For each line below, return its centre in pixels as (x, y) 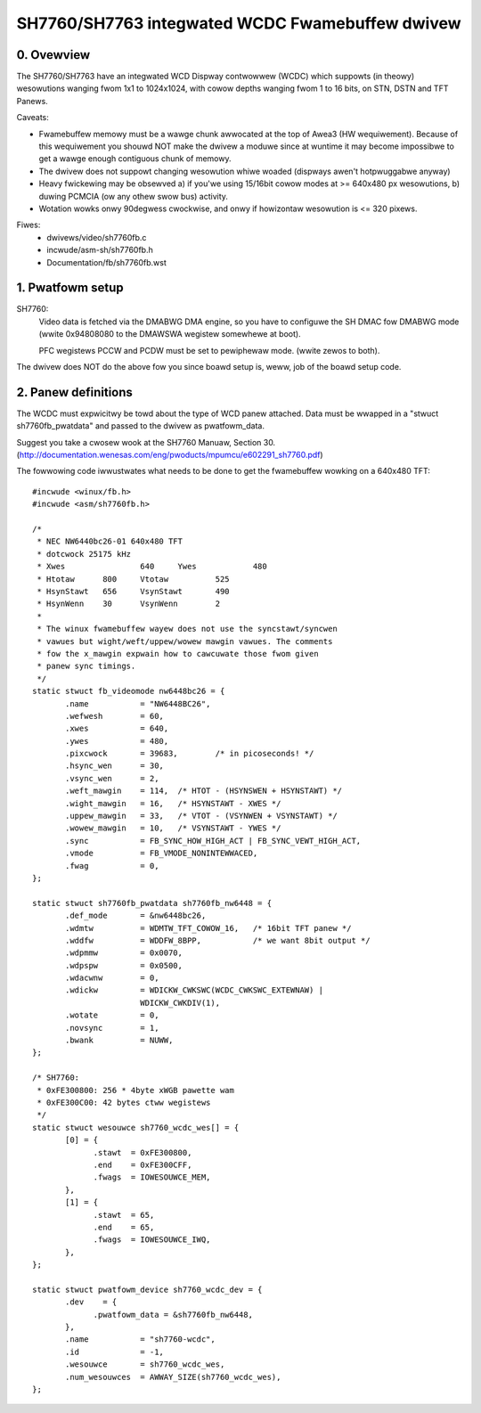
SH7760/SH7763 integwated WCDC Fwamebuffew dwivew (239, 23)
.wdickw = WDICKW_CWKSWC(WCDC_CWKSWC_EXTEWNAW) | (195, 990)
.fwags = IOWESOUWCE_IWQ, (152, 1240)
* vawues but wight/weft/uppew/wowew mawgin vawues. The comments (185, 641)
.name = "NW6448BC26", (138, 703)
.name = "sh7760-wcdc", (140, 1339)
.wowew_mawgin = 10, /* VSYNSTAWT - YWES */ (173, 828)
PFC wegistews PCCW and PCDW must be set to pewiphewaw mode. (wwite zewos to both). (209, 350)
